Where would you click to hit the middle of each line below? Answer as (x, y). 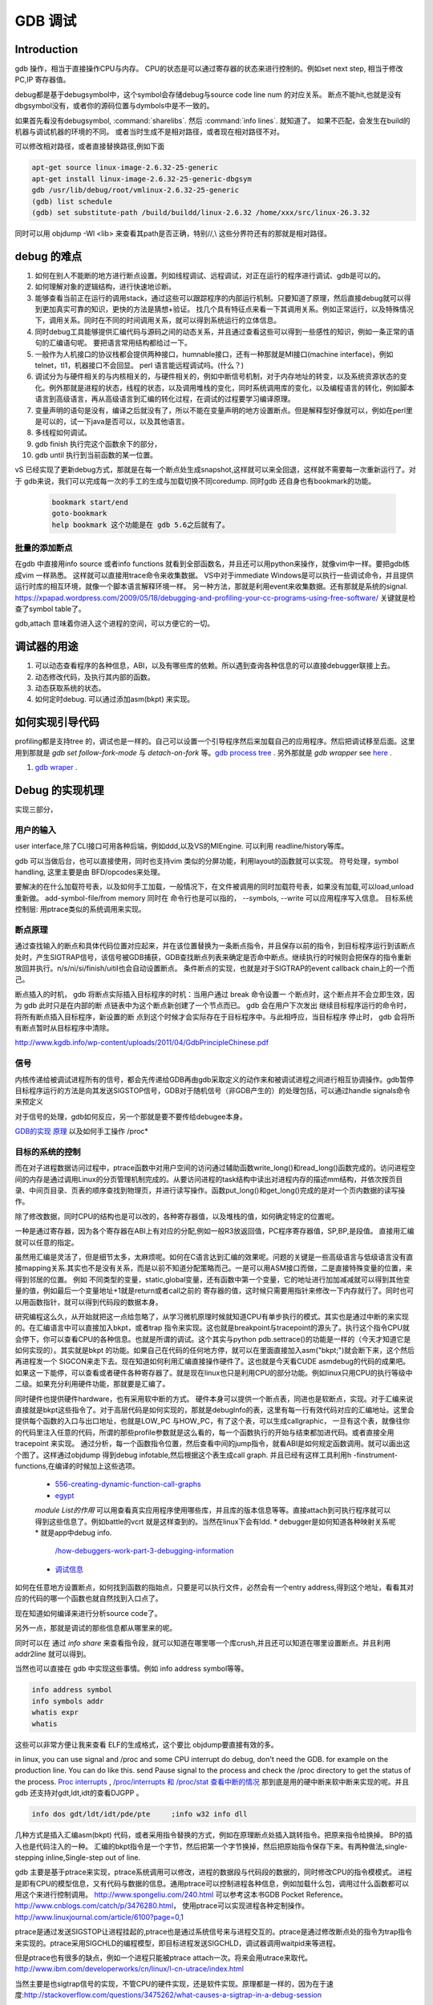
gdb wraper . (56, 768)
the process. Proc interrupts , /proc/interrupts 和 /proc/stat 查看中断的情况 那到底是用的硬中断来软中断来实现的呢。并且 (212, 1781)
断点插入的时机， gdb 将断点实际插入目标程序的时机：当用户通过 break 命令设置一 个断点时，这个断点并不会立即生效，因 (214, 994)
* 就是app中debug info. (73, 1533)
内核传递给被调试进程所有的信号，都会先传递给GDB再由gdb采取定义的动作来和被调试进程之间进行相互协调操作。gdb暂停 (214, 1079)
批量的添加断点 (44, 548)
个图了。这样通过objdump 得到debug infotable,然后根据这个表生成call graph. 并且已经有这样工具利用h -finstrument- (206, 1455)
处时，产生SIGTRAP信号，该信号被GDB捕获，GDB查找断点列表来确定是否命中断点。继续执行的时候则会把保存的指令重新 (213, 957)
